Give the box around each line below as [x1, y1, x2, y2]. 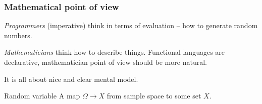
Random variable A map [4, 90, 80, 101]
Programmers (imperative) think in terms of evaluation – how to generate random [4, 20, 258, 31]
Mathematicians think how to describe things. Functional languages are [4, 47, 225, 57]
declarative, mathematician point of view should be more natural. [4, 57, 207, 67]
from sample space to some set [107, 90, 201, 101]
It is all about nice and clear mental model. [4, 73, 138, 84]
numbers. [4, 30, 32, 40]
